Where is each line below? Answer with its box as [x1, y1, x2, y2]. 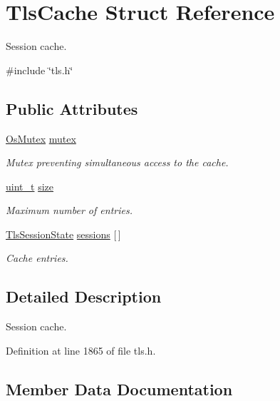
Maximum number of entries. [6, 203, 133, 218]
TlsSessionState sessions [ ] [6, 226, 121, 241]
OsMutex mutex [6, 131, 76, 146]
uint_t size [6, 178, 53, 193]
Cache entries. [6, 250, 68, 265]
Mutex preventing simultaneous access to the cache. [6, 155, 229, 170]
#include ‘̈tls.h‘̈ [6, 62, 73, 77]
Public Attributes [6, 97, 138, 119]
